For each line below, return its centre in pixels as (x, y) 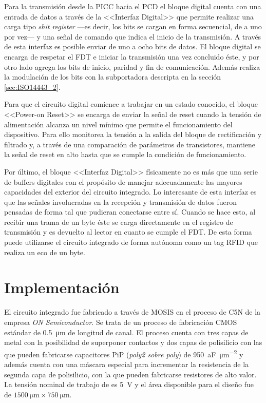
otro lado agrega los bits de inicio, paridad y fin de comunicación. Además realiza (132, 66)
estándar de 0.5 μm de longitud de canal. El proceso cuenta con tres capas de (126, 332)
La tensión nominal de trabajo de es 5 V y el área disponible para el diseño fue (129, 384)
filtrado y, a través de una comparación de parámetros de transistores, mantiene (130, 144)
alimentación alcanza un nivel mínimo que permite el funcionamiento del (118, 124)
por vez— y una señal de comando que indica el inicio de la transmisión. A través (133, 36)
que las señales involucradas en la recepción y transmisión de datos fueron (120, 201)
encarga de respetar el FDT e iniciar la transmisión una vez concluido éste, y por (132, 56)
